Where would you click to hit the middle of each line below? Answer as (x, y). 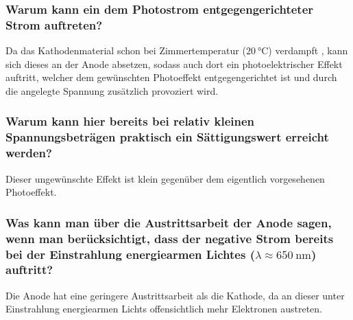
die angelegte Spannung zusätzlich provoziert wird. (112, 90)
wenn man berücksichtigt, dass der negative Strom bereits (170, 238)
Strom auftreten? (54, 24)
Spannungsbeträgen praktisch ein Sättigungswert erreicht (167, 137)
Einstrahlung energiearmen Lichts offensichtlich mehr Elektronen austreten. (164, 309)
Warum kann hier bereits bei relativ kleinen (130, 121)
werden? (29, 153)
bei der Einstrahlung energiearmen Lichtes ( (130, 254)
